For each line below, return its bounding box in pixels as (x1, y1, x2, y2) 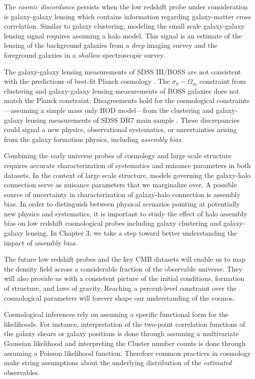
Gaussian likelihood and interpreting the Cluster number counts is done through (4, 338, 246, 348)
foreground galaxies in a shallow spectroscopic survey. (4, 49, 165, 60)
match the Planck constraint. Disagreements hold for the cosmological (4, 95, 215, 105)
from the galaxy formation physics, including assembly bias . (4, 134, 183, 144)
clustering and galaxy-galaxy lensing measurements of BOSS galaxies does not (4, 85, 239, 96)
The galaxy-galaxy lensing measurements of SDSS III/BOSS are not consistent (4, 66, 241, 76)
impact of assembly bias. (4, 237, 78, 247)
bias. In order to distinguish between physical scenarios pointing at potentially (4, 199, 240, 209)
